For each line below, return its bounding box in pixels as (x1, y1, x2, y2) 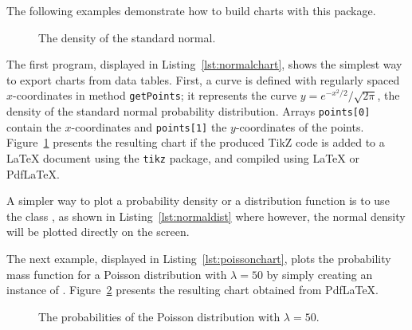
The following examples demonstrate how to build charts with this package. (6, 2, 376, 18)
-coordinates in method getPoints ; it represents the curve (13, 87, 297, 104)
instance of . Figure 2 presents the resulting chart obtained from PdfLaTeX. (6, 281, 379, 298)
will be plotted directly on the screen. (6, 223, 190, 240)
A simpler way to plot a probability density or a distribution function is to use (6, 192, 390, 209)
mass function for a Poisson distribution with (6, 265, 227, 282)
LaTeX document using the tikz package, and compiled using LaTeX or (6, 149, 359, 166)
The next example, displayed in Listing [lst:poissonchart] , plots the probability (6, 249, 391, 266)
